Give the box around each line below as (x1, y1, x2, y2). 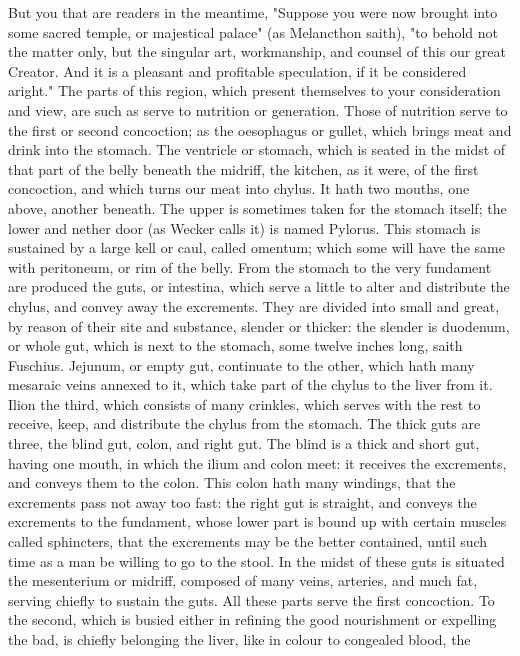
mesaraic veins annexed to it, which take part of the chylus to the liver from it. (8, 374, 493, 395)
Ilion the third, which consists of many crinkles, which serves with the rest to (8, 393, 481, 414)
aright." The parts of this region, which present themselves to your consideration (8, 80, 501, 101)
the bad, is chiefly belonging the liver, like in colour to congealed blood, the (8, 629, 471, 649)
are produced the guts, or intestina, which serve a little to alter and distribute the (8, 276, 510, 297)
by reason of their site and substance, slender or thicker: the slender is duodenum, (8, 315, 510, 336)
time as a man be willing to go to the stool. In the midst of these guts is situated (8, 550, 505, 571)
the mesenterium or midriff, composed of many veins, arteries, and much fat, (8, 570, 478, 591)
